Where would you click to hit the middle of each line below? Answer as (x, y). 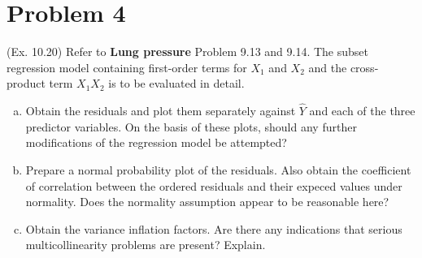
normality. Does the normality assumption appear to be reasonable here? (207, 202)
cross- (364, 67)
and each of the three (362, 111)
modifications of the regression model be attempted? (156, 142)
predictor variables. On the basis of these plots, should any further (191, 126)
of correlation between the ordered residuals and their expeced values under (214, 185)
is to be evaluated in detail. (176, 83)
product (26, 83)
